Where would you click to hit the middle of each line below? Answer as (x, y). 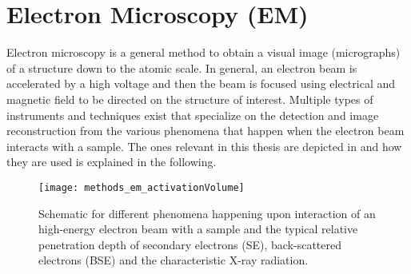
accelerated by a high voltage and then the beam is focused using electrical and (201, 83)
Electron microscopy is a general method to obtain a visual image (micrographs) (204, 52)
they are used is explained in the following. (112, 162)
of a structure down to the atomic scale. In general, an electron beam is (182, 68)
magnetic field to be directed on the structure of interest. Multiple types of (190, 99)
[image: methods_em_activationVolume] (142, 187)
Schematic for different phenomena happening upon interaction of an (207, 213)
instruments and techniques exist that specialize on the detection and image (193, 115)
